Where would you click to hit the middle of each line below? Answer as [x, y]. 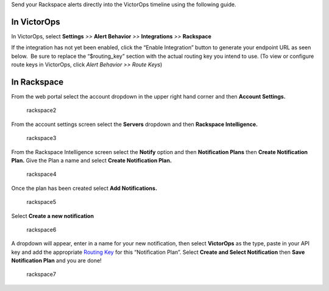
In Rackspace [37, 82]
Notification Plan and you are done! [56, 261]
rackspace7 [41, 275]
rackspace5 [41, 202]
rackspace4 [41, 174]
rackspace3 [41, 138]
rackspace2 [41, 110]
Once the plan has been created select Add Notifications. [84, 188]
